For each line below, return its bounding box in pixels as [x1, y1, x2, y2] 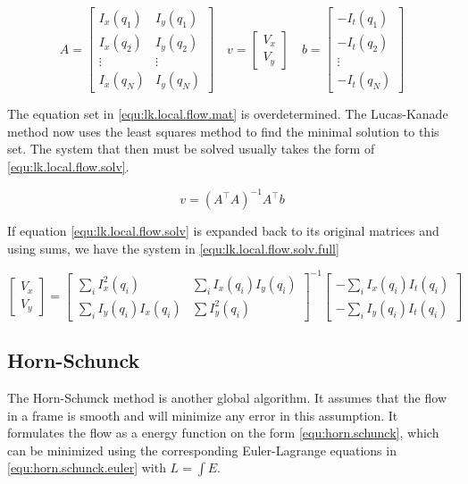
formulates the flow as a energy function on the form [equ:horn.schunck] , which [7, 423, 439, 442]
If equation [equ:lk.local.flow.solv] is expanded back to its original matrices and [7, 221, 439, 239]
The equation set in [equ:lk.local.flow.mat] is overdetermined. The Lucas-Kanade [7, 104, 448, 123]
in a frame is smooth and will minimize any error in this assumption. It [7, 405, 398, 424]
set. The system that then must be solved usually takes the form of [7, 139, 375, 158]
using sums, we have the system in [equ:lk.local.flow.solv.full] [7, 238, 339, 257]
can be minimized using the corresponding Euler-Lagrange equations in [7, 440, 397, 459]
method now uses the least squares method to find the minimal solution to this [7, 121, 439, 140]
